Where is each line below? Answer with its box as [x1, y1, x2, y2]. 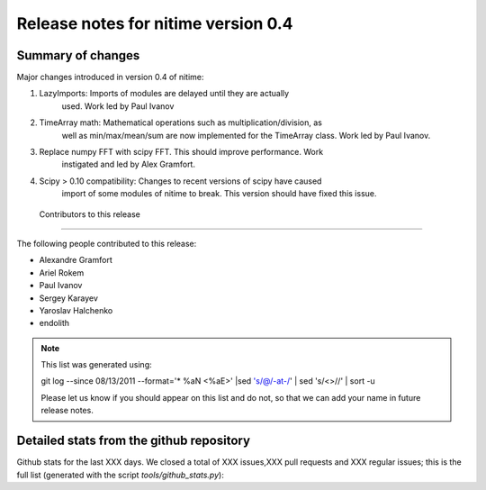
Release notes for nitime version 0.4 [16, 14, 293, 33]
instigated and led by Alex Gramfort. [61, 159, 195, 170]
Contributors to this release [39, 208, 141, 220]
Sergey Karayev [39, 293, 99, 304]
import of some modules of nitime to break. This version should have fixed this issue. [61, 188, 377, 199]
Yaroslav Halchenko [39, 304, 113, 315]
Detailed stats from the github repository [16, 433, 251, 449]
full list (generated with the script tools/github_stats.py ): [16, 469, 224, 480]
